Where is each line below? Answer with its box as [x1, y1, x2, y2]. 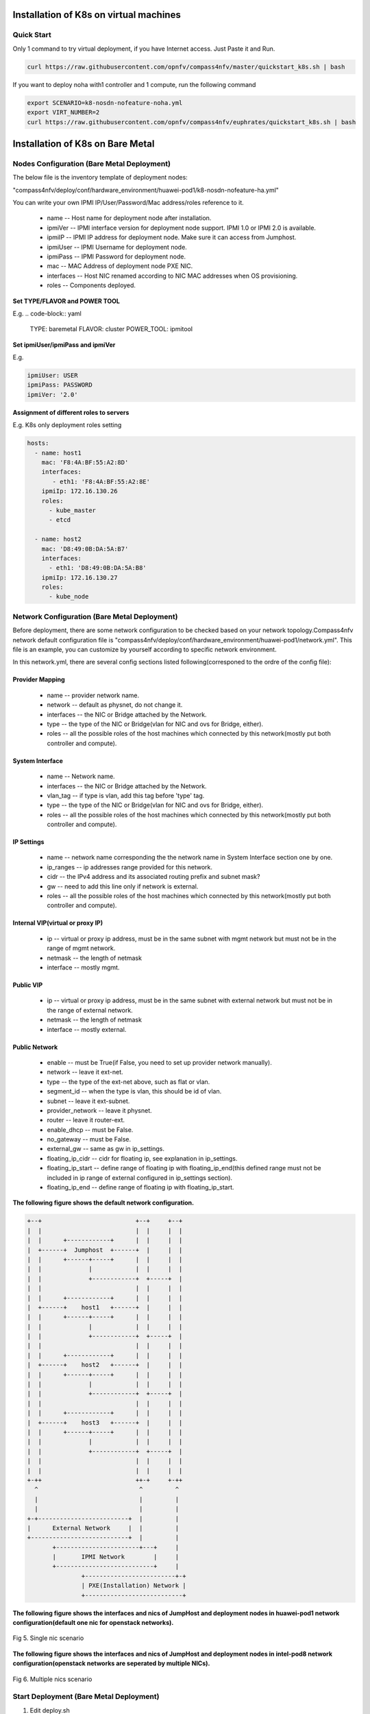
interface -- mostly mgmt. [47, 963, 120, 971]
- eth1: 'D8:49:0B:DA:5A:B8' [49, 564, 147, 572]
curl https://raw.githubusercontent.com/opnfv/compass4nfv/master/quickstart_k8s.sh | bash [27, 62, 345, 71]
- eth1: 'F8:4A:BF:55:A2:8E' [52, 477, 151, 485]
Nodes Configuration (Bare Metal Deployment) [12, 158, 171, 168]
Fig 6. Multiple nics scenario [12, 1675, 92, 1683]
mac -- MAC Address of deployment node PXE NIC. [47, 262, 193, 270]
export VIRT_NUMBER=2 [27, 108, 100, 117]
